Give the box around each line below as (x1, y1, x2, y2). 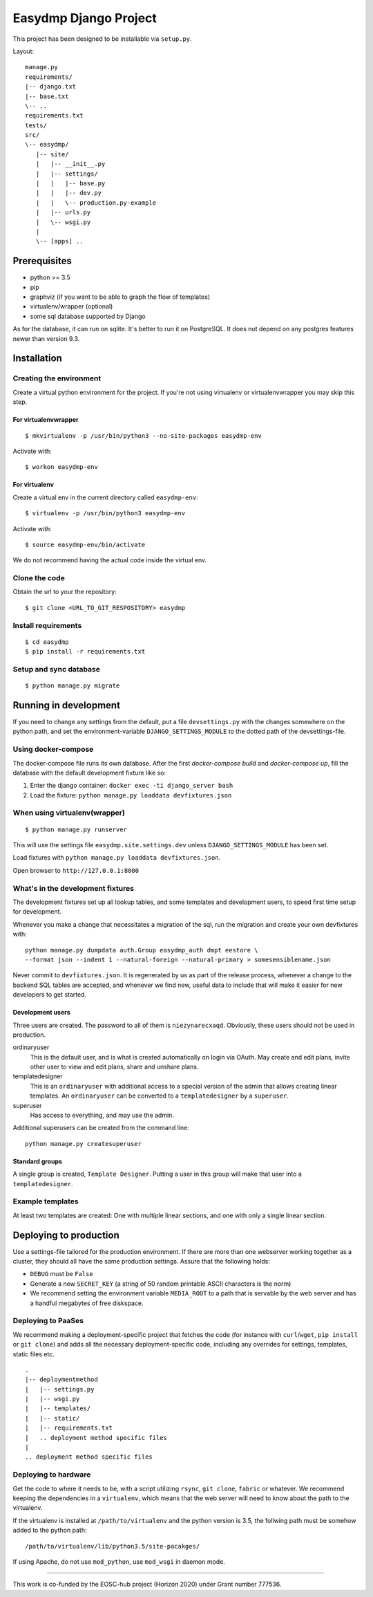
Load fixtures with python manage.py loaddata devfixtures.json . (12, 853, 221, 862)
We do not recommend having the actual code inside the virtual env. (12, 556, 207, 564)
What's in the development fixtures (12, 883, 135, 893)
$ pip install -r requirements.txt (25, 647, 146, 656)
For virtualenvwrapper (12, 416, 79, 424)
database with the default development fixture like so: (12, 768, 166, 777)
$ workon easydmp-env (25, 463, 98, 471)
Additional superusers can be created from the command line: (12, 1124, 189, 1132)
